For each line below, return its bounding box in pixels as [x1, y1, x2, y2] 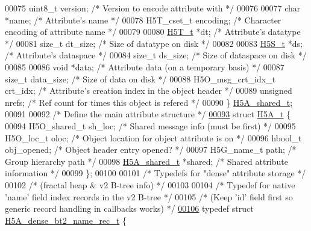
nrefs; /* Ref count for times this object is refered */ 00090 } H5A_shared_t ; [5, 96, 293, 108]
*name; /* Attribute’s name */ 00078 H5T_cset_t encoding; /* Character [5, 13, 281, 26]
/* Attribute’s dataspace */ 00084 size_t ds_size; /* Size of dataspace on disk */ [5, 49, 307, 61]
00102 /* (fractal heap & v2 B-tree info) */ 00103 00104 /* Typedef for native [5, 178, 295, 191]
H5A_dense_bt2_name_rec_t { [5, 214, 127, 226]
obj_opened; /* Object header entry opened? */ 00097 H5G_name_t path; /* [5, 143, 297, 156]
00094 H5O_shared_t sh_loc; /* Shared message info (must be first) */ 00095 [5, 119, 296, 132]
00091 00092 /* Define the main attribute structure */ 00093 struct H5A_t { [5, 108, 291, 120]
